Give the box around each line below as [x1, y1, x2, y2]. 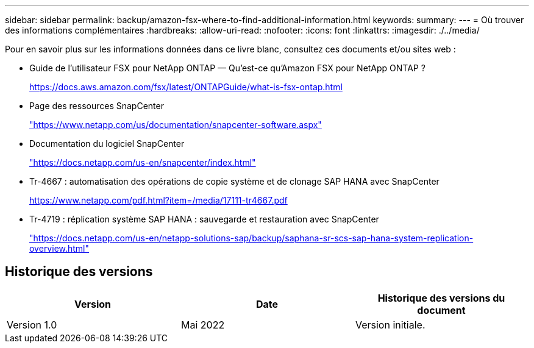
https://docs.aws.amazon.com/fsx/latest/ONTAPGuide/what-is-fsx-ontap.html [29, 82, 343, 92]
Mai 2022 [180, 318, 225, 331]
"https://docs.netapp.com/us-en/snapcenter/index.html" [29, 157, 256, 168]
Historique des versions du [377, 291, 505, 304]
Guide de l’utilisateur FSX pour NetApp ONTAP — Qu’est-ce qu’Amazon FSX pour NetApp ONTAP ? [29, 63, 425, 73]
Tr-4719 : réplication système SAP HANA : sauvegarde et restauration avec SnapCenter [29, 214, 379, 224]
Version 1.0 [7, 318, 57, 331]
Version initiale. [355, 318, 425, 331]
